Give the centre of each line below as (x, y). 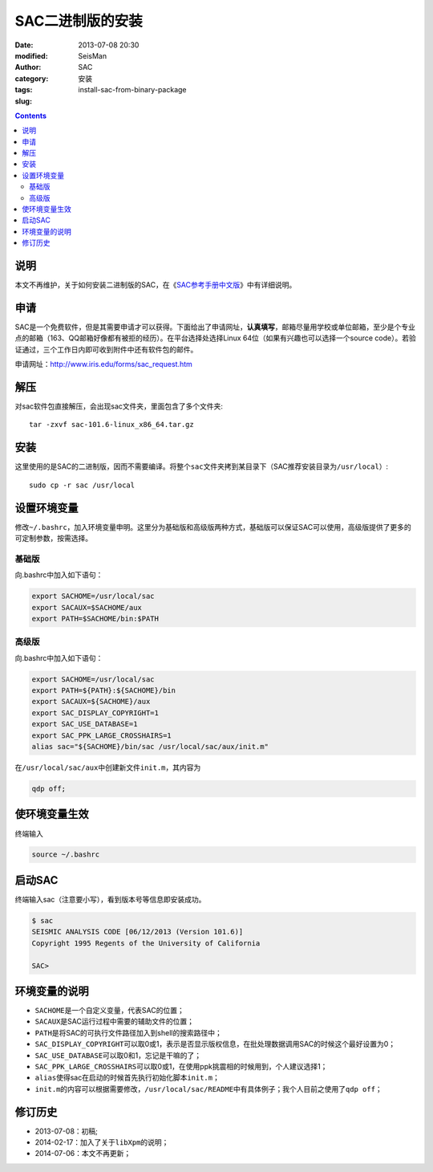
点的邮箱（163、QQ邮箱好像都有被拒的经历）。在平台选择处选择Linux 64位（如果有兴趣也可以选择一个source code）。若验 (215, 338)
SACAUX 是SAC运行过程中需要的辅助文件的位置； (114, 1021)
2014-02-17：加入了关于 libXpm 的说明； (102, 1142)
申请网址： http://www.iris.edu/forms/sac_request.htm (103, 364)
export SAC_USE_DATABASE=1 (85, 724)
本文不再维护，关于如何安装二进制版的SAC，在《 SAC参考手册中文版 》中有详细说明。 (156, 285)
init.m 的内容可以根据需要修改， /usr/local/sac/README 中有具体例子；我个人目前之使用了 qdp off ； (208, 1089)
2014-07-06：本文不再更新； (83, 1154)
